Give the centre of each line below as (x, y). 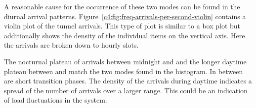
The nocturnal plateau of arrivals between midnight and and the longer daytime (125, 61)
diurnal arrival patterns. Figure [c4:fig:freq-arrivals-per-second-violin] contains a (125, 16)
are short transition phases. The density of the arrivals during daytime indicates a (128, 81)
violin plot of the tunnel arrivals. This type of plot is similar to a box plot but (122, 26)
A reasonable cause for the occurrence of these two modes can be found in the (122, 6)
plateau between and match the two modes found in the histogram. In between (124, 71)
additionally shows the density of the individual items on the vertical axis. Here (125, 35)
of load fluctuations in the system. (56, 100)
